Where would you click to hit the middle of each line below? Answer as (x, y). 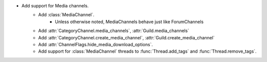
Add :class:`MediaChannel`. (67, 15)
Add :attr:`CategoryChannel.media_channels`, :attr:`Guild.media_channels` (114, 31)
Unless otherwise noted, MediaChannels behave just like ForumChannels (129, 22)
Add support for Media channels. (55, 6)
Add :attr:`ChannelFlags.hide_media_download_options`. (96, 44)
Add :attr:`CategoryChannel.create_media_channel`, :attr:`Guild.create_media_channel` (127, 37)
